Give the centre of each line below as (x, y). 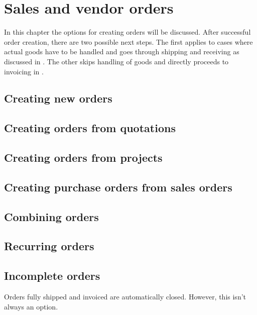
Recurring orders (49, 246)
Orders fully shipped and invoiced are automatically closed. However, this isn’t (125, 296)
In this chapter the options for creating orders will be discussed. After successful (127, 32)
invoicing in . (24, 71)
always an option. (31, 306)
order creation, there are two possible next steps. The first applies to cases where (128, 41)
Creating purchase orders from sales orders (118, 187)
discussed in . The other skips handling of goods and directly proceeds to (116, 61)
